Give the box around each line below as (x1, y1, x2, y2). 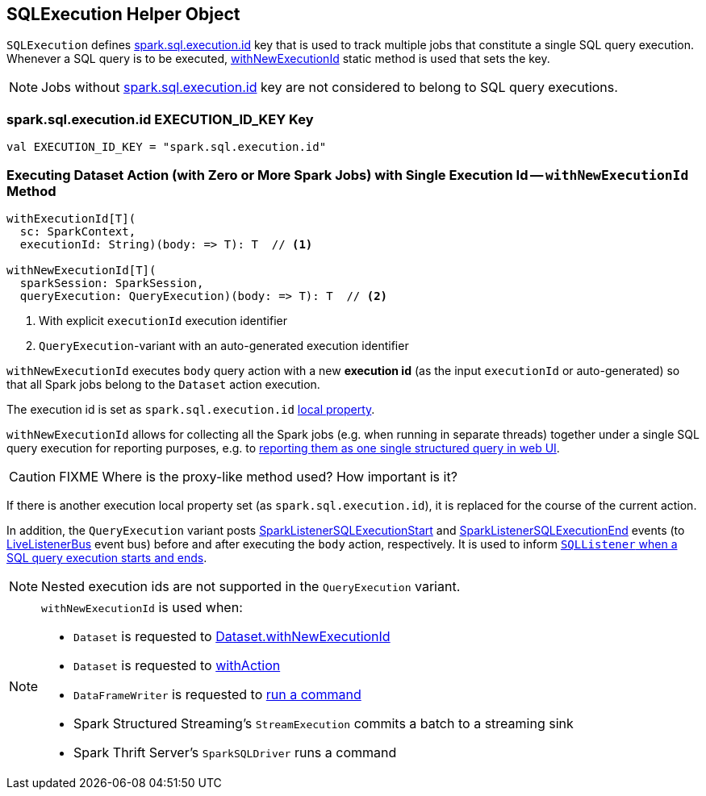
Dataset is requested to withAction (73, 656, 281, 673)
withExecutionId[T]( (6, 211, 136, 225)
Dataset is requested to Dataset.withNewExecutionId (73, 627, 391, 644)
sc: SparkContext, (19, 224, 136, 238)
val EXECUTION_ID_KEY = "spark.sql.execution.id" (6, 140, 327, 154)
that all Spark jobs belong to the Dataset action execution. (6, 377, 320, 391)
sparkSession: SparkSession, (19, 276, 204, 290)
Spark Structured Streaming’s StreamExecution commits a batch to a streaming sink (73, 715, 574, 731)
